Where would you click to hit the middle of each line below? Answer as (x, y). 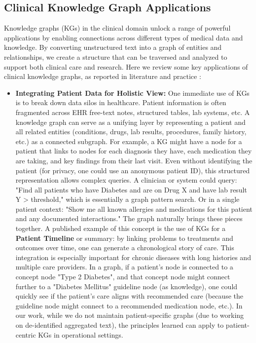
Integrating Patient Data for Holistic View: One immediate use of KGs (132, 93)
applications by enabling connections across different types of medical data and (124, 37)
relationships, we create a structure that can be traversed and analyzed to (116, 57)
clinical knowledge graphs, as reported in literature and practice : (103, 76)
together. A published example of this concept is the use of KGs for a (121, 228)
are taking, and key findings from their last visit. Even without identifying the (134, 160)
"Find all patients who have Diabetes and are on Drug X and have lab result (131, 189)
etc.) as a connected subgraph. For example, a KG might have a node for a (129, 141)
